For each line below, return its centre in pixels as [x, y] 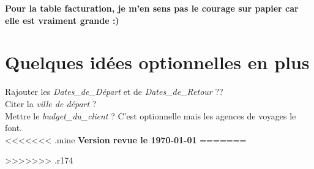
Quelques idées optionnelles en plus [157, 62]
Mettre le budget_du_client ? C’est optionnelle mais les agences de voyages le [151, 115]
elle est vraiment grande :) [62, 20]
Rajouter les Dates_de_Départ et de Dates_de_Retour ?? [114, 92]
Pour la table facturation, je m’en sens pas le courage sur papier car [152, 8]
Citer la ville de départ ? [51, 103]
